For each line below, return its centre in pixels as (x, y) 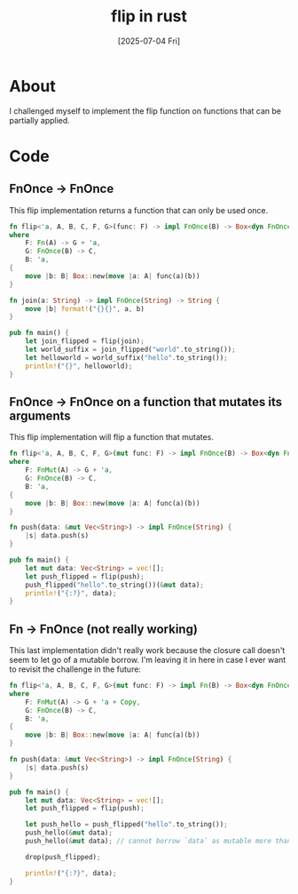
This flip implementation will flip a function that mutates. (112, 437)
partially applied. (40, 120)
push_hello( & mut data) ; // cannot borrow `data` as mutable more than (158, 842)
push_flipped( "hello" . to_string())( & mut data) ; (114, 585)
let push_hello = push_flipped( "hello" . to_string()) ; (126, 825)
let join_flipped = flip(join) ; (85, 341)
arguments (40, 415)
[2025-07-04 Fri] (149, 41)
